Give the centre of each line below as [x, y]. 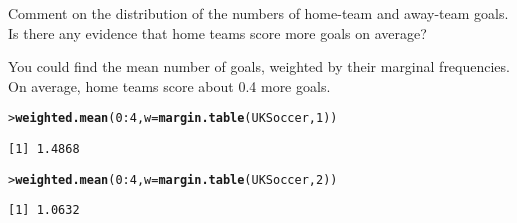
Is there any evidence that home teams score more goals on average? [217, 32]
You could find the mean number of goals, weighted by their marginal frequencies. [259, 66]
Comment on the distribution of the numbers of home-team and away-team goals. [258, 13]
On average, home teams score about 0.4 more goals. [169, 85]
